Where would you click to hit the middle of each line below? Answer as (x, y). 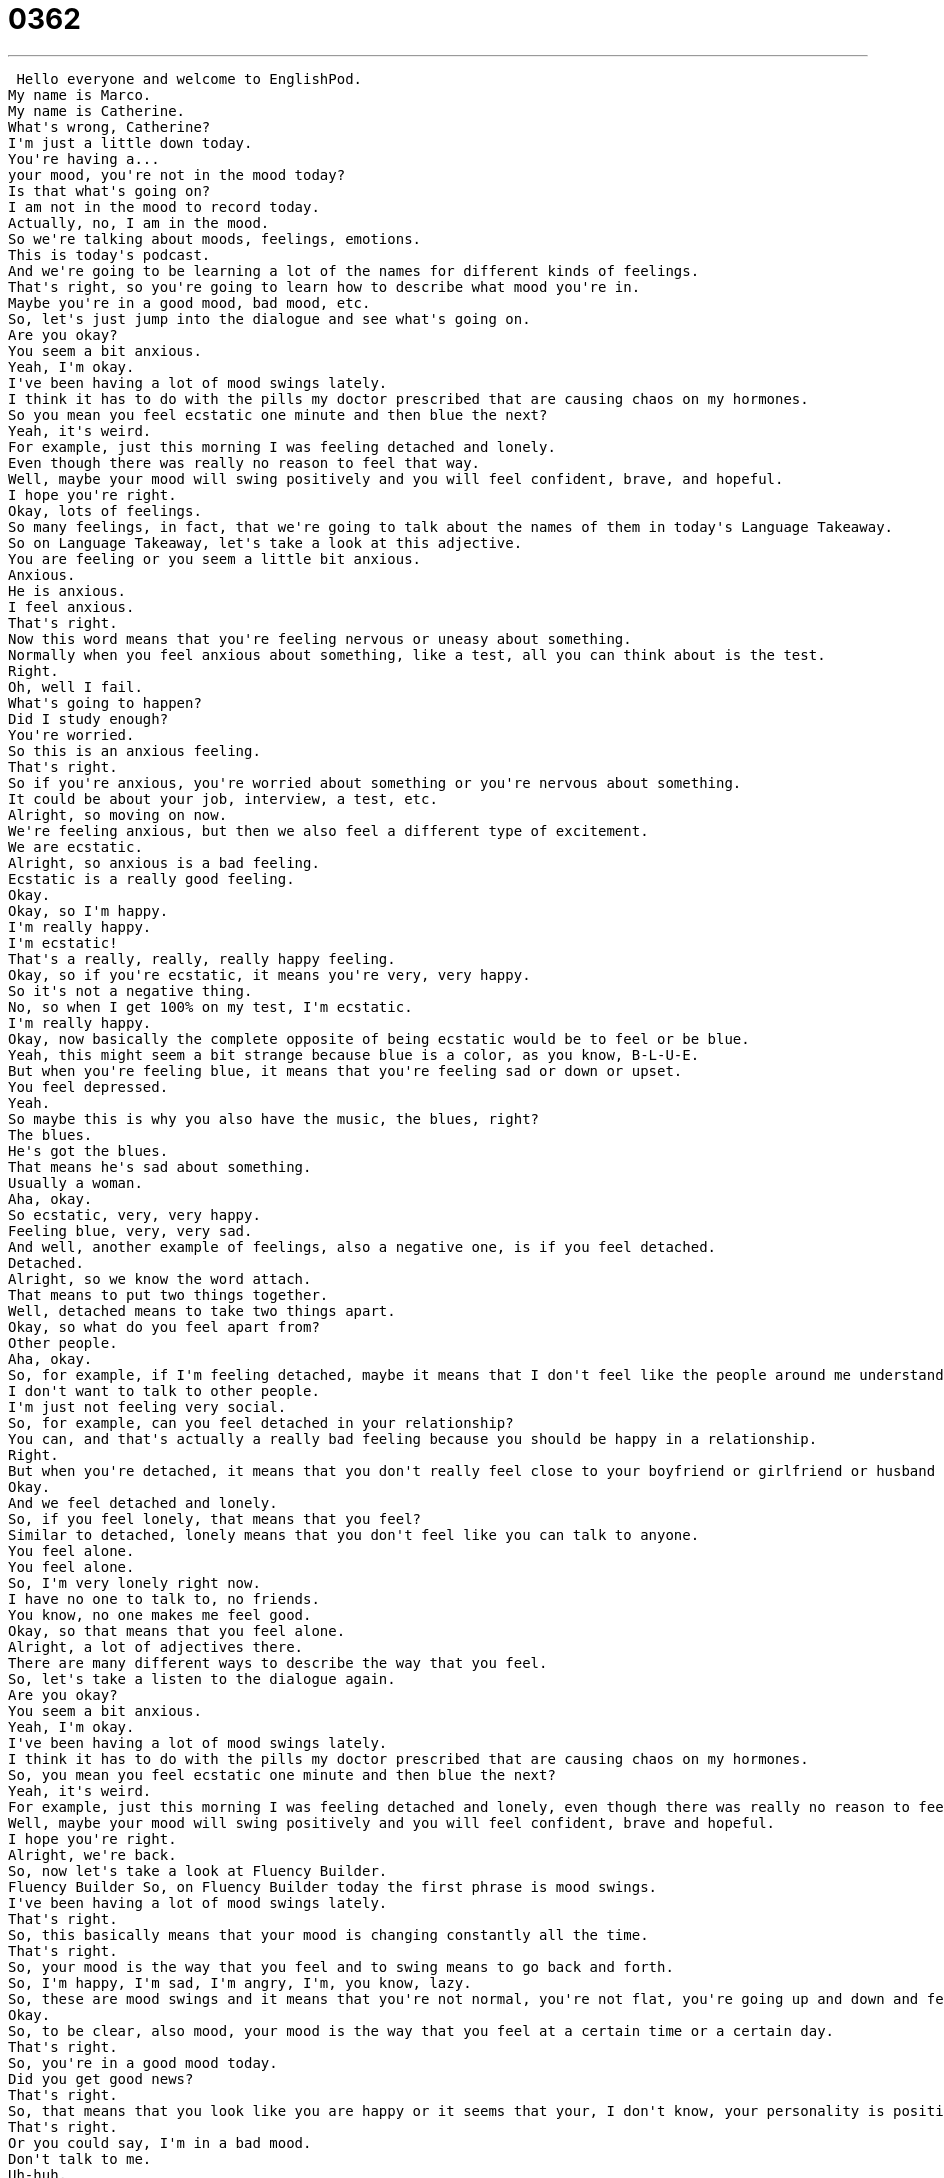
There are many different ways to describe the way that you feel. (278, 1662)
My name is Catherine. (97, 110)
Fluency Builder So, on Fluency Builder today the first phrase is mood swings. (333, 1886)
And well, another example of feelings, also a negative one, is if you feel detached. (362, 1246)
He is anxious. (67, 590)
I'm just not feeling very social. (147, 1406)
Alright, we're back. (92, 1854)
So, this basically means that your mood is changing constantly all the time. (328, 1934)
